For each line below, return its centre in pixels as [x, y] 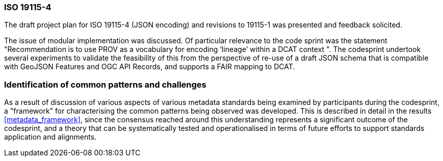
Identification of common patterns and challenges [105, 84]
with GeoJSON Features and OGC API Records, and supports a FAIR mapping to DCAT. [150, 67]
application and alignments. [50, 137]
